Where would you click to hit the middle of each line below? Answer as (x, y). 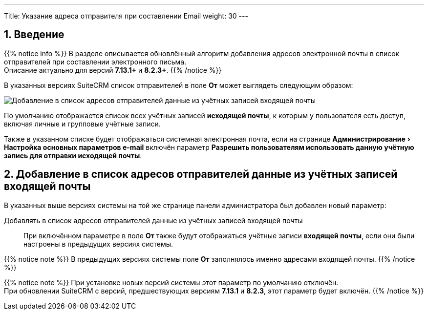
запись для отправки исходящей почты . (73, 155)
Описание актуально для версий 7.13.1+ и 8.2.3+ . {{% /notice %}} (113, 70)
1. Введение (34, 35)
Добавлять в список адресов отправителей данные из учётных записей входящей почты (153, 220)
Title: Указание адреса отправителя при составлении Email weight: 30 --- (126, 16)
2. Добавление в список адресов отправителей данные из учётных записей (201, 174)
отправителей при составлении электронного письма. (95, 62)
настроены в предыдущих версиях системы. (98, 244)
